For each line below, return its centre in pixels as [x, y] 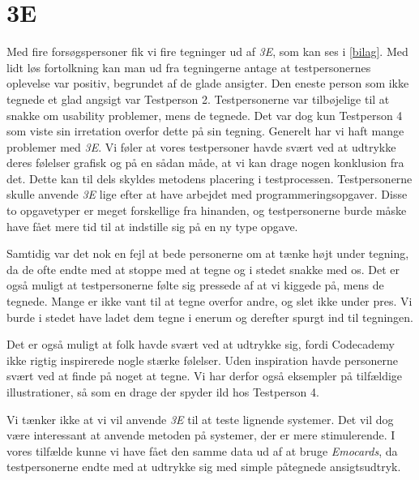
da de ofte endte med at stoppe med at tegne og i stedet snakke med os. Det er [203, 269]
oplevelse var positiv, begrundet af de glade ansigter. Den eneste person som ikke [208, 83]
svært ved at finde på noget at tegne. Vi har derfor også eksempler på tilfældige [205, 376]
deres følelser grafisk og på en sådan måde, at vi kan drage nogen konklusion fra [205, 163]
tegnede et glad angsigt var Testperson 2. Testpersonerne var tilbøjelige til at [198, 99]
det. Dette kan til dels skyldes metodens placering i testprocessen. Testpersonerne [209, 178]
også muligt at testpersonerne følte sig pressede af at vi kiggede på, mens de [195, 285]
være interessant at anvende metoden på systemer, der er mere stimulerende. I [201, 435]
